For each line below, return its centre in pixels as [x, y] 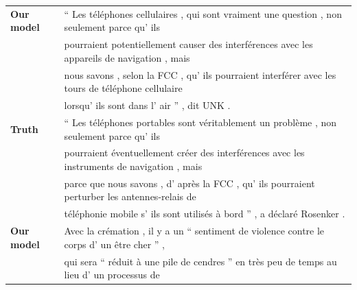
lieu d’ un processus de [112, 275]
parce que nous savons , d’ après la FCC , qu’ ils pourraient [189, 183]
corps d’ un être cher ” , [115, 244]
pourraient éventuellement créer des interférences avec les [184, 153]
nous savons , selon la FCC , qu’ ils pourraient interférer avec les [200, 74]
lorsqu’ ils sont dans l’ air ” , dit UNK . [147, 105]
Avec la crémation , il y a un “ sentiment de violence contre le [194, 231]
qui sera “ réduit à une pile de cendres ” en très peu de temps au [200, 261]
